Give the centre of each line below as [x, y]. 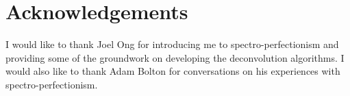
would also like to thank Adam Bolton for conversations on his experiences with [173, 71]
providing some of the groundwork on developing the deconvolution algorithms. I [175, 57]
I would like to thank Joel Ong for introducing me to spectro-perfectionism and [172, 44]
